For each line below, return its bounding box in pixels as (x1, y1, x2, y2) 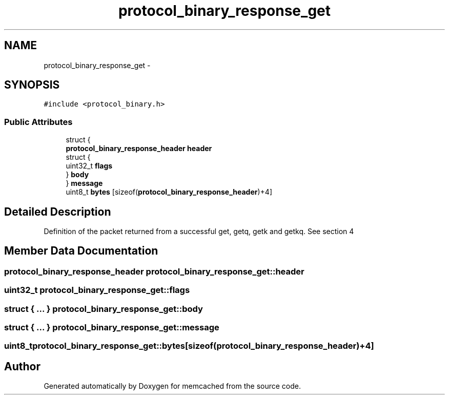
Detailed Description (4, 205, 111, 218)
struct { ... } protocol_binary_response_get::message (4, 322, 219, 332)
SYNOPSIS (4, 78, 60, 92)
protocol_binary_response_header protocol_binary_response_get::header (4, 266, 304, 277)
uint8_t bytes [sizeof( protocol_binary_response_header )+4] (66, 187, 273, 197)
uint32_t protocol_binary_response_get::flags (4, 285, 190, 296)
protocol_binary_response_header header (66, 144, 212, 153)
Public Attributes (4, 116, 73, 127)
